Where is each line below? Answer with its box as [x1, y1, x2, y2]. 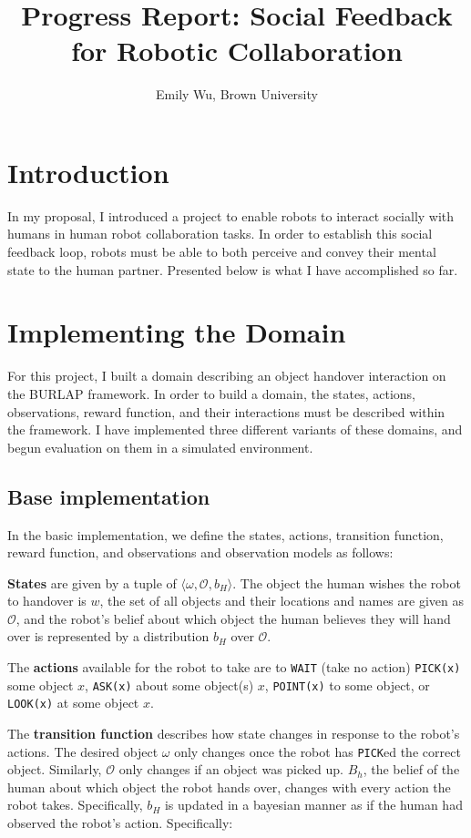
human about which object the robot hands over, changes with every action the [7, 777, 451, 796]
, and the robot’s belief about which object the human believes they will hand [15, 608, 451, 628]
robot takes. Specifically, [7, 795, 143, 814]
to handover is [7, 591, 87, 610]
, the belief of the [363, 760, 460, 779]
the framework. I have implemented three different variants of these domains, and [7, 420, 463, 439]
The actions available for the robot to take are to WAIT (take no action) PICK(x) [7, 658, 461, 677]
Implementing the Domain [7, 313, 346, 351]
